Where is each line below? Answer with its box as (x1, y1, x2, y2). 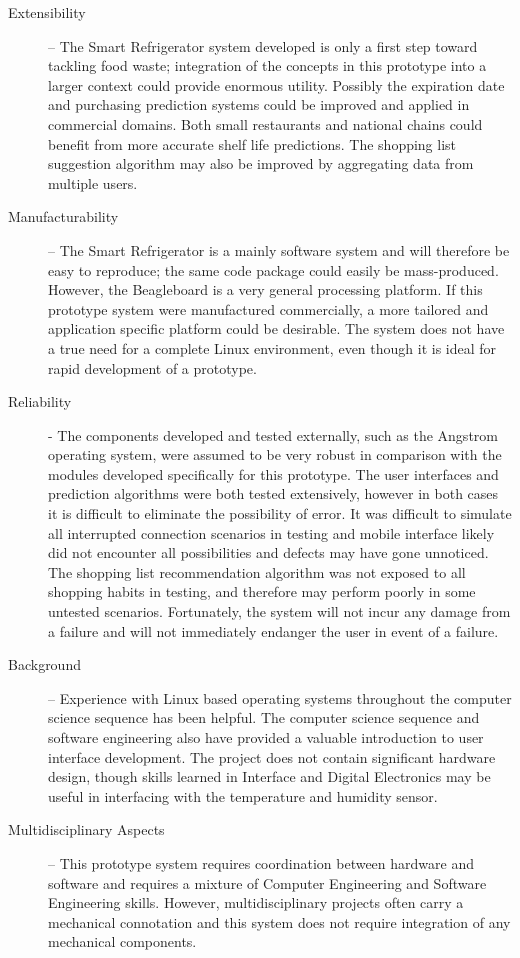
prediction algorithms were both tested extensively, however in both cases (48, 483, 499, 504)
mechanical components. (48, 931, 197, 952)
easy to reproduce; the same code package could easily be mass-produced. (48, 259, 499, 280)
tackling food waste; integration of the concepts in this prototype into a (48, 55, 487, 76)
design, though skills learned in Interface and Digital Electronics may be (48, 766, 491, 787)
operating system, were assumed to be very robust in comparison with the (48, 444, 502, 465)
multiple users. (48, 172, 138, 193)
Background (8, 654, 81, 675)
